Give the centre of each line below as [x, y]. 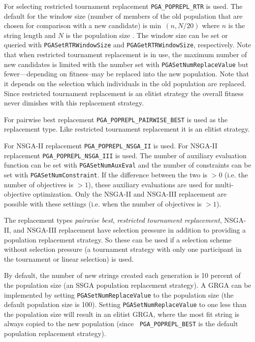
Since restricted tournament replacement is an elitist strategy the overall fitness [124, 93]
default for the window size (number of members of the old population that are [123, 16]
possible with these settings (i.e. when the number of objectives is [103, 203]
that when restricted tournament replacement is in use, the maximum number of [126, 54]
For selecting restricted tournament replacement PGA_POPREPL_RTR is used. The [123, 6]
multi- [224, 184]
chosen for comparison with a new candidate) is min [83, 25]
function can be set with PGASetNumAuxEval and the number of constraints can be [128, 165]
